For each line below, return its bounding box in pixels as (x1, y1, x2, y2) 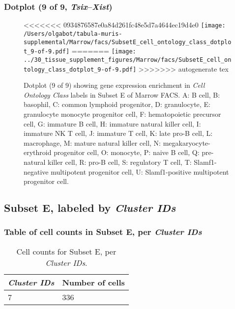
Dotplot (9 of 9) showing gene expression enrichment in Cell (24, 80, 205, 90)
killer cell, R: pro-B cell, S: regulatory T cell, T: (48, 156, 192, 167)
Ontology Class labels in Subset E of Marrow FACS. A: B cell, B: (24, 89, 220, 100)
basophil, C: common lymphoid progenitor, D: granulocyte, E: (24, 99, 210, 109)
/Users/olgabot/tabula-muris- (24, 30, 122, 37)
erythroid (24, 147, 52, 157)
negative (24, 166, 49, 177)
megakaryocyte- (163, 137, 210, 148)
